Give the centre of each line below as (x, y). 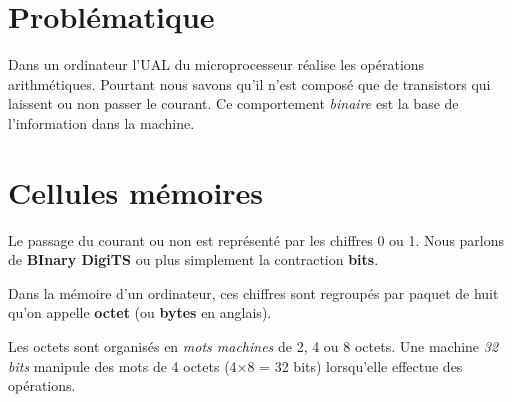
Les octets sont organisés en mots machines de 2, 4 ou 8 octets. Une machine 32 (253, 346)
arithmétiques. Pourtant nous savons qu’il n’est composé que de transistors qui (249, 83)
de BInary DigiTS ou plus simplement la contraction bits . (193, 259)
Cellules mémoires (136, 191)
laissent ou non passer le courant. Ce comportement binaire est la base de (233, 103)
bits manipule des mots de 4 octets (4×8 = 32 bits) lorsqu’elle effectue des (235, 365)
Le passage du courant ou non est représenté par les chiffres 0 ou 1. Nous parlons (256, 239)
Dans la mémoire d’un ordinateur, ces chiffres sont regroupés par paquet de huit (253, 292)
